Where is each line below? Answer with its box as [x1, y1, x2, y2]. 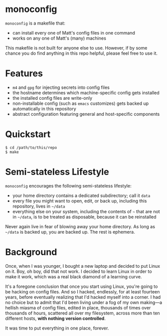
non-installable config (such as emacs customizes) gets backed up [12, 100, 149, 106]
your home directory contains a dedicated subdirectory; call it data [12, 192, 150, 199]
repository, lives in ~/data [12, 203, 65, 209]
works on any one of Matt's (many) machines [12, 35, 106, 41]
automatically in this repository [12, 105, 76, 111]
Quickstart [5, 129, 51, 140]
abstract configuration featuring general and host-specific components [12, 111, 160, 117]
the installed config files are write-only [12, 95, 93, 101]
